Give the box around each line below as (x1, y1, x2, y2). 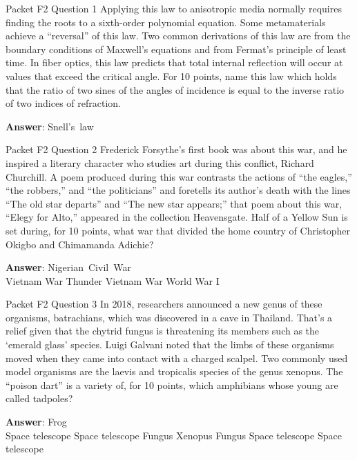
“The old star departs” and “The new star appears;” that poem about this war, (6, 196, 342, 210)
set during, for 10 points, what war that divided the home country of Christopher (6, 223, 351, 237)
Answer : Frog (6, 414, 67, 429)
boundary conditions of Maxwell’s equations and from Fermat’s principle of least (6, 41, 347, 56)
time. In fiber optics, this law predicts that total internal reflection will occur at (6, 55, 343, 70)
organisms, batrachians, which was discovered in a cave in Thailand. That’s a (6, 310, 333, 324)
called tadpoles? (6, 391, 73, 406)
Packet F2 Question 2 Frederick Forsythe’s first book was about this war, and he (6, 142, 347, 157)
